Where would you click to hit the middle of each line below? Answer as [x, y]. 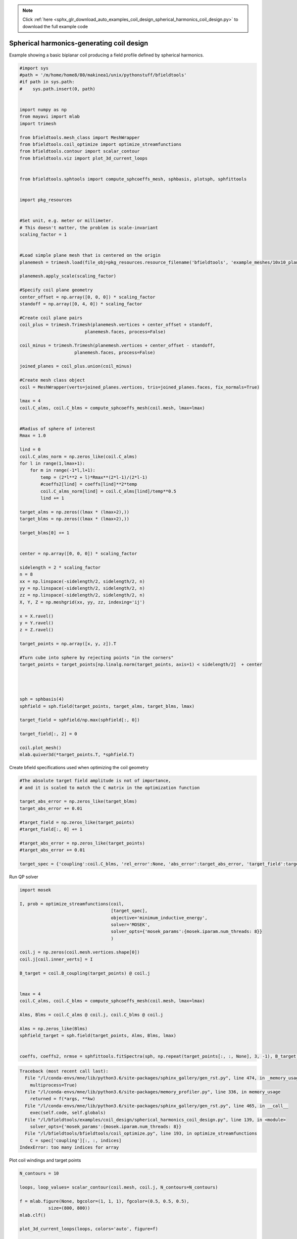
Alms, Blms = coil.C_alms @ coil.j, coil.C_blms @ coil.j [91, 1015]
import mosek [35, 890]
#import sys [34, 68]
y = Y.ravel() [37, 623]
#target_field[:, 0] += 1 [51, 829]
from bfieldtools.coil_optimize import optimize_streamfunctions [100, 144]
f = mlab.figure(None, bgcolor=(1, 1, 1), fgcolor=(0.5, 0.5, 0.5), [104, 1201]
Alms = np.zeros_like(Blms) [53, 1029]
